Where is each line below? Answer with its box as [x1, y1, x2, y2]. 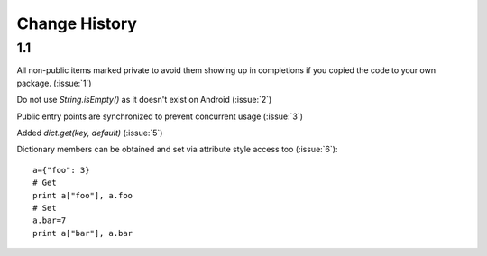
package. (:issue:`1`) [16, 78, 92, 88]
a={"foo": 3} [32, 165, 90, 175]
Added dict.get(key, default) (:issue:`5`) [16, 127, 163, 138]
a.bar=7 [32, 215, 67, 225]
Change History [16, 14, 137, 33]
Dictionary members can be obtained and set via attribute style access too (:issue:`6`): [16, 144, 338, 155]
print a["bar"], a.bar [32, 228, 133, 238]
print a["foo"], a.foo [32, 190, 133, 200]
